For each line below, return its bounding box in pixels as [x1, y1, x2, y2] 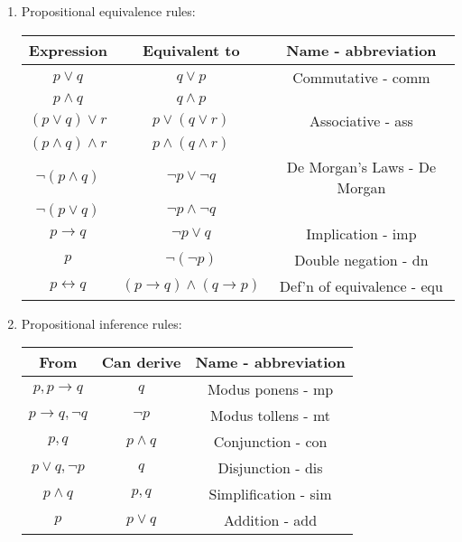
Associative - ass [309, 109, 413, 131]
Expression [28, 39, 107, 61]
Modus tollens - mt [210, 405, 331, 426]
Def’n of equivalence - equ [279, 275, 443, 296]
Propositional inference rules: [21, 313, 182, 332]
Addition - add [223, 509, 318, 531]
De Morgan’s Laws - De [286, 155, 437, 177]
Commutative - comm [292, 66, 430, 88]
